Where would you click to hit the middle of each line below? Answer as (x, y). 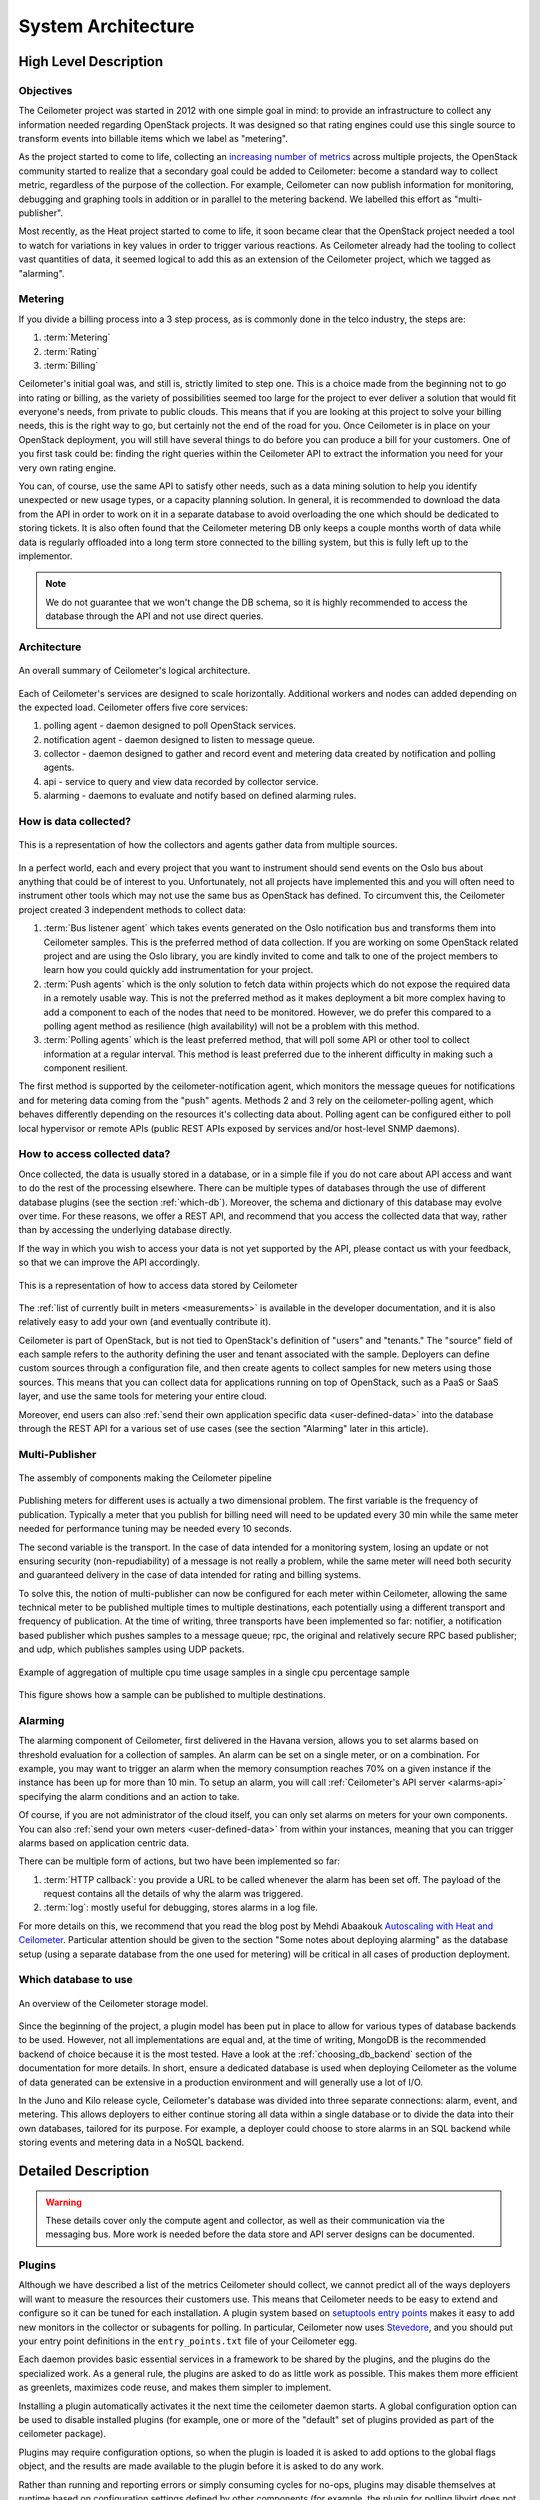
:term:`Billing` (71, 365)
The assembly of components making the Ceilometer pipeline (145, 1477)
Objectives (45, 90)
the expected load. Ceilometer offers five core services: (133, 707)
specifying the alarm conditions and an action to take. (129, 1796)
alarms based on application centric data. (104, 1842)
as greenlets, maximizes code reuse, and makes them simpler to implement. (175, 2387)
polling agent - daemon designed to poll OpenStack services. (170, 726)
